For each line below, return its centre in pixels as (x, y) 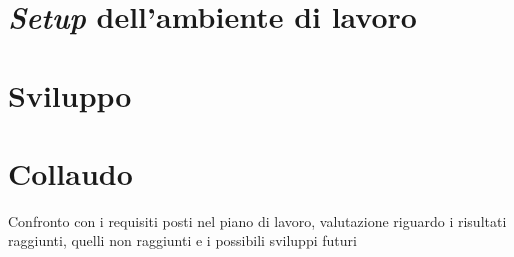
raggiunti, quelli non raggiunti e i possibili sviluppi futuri (182, 240)
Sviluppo (70, 94)
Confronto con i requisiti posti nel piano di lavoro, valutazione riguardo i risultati (257, 220)
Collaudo (70, 172)
